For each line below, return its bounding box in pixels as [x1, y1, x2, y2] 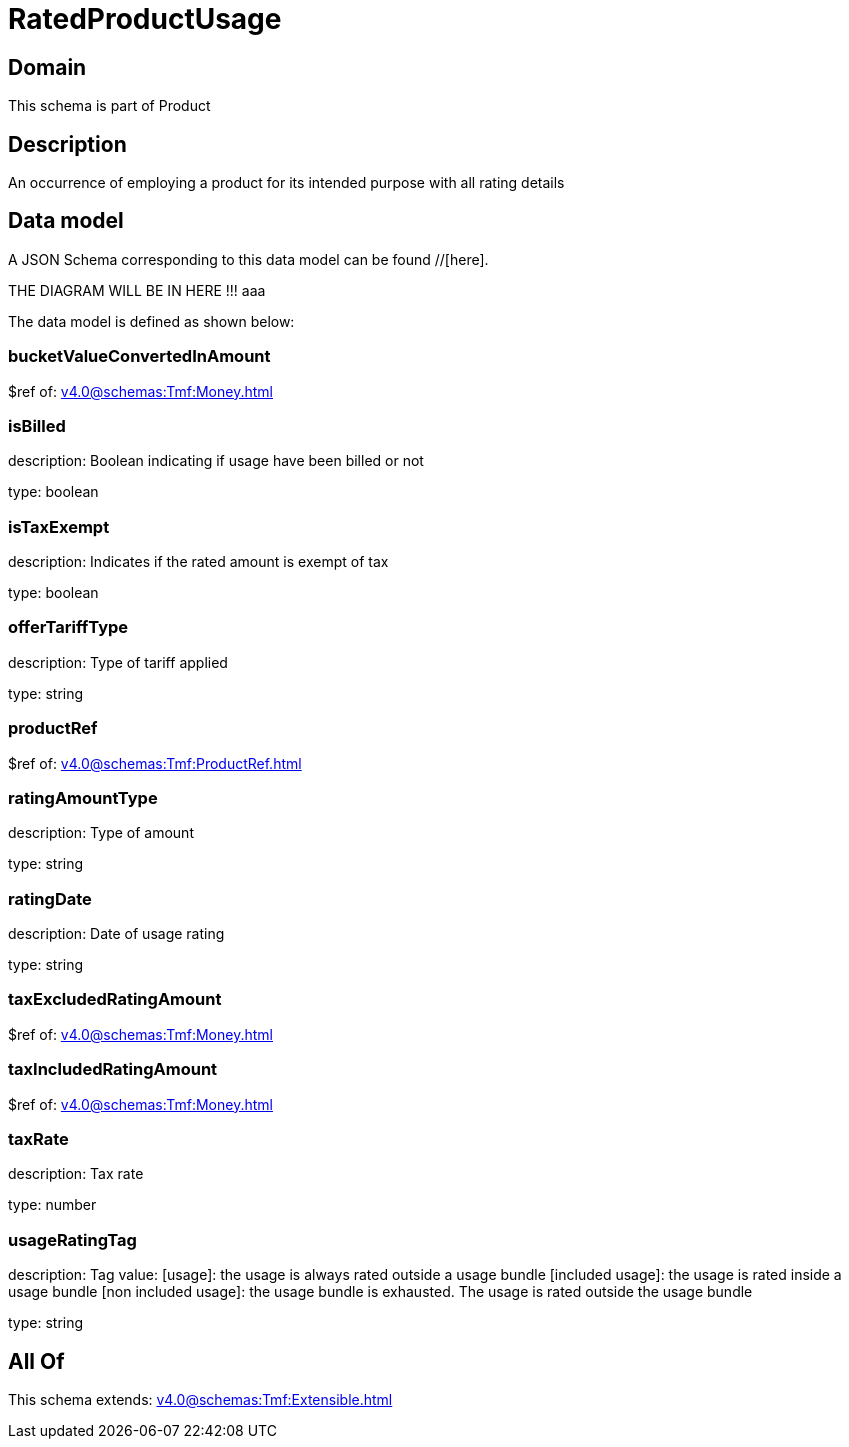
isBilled [8, 415, 66, 436]
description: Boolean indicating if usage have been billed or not [8, 452, 424, 470]
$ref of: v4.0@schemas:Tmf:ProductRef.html [8, 754, 302, 772]
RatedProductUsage [8, 2, 282, 36]
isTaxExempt [8, 516, 110, 537]
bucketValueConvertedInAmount [8, 346, 271, 367]
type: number [8, 1196, 97, 1214]
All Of [8, 1348, 65, 1374]
